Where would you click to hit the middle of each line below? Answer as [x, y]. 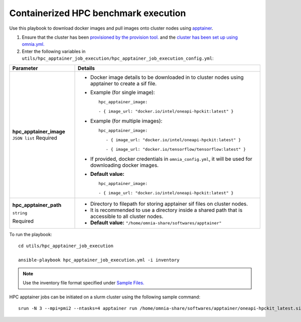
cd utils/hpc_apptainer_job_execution [66, 246]
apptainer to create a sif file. [124, 83]
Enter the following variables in [54, 51]
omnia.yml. [33, 44]
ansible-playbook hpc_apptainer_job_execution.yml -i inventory [99, 260]
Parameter [25, 68]
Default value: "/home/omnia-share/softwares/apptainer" [156, 223]
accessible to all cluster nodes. [127, 216]
